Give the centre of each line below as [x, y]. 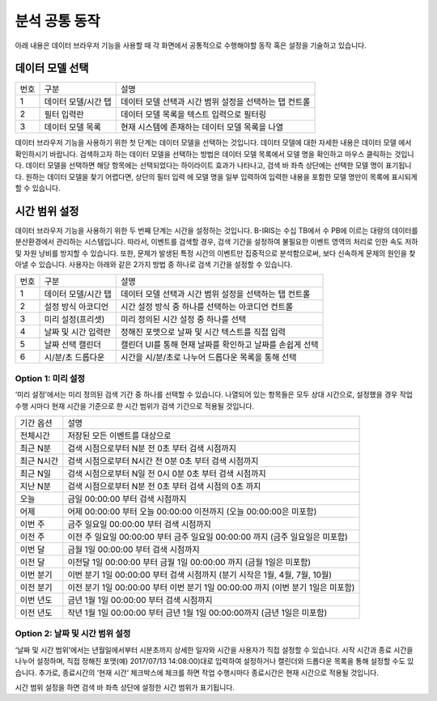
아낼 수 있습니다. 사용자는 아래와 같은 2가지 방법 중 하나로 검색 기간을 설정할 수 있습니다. [154, 265]
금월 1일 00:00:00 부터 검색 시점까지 [134, 550]
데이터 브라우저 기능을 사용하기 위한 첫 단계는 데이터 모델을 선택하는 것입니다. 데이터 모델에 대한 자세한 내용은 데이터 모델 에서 [213, 142]
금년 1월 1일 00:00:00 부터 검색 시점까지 [140, 601]
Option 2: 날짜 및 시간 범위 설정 [73, 634]
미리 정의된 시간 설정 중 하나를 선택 [183, 320]
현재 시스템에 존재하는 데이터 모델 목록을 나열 [202, 127]
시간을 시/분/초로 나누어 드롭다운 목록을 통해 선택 [208, 358]
